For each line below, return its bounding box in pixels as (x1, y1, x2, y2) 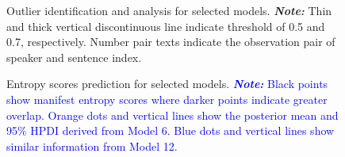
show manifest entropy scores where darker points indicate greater (6, 90, 328, 107)
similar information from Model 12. (6, 137, 178, 154)
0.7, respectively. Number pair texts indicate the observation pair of (6, 33, 335, 50)
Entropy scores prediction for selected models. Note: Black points (6, 75, 328, 92)
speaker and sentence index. (6, 48, 142, 65)
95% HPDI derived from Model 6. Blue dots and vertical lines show (6, 122, 335, 139)
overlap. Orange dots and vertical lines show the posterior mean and (6, 106, 339, 123)
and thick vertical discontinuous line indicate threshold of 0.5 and (6, 17, 325, 34)
